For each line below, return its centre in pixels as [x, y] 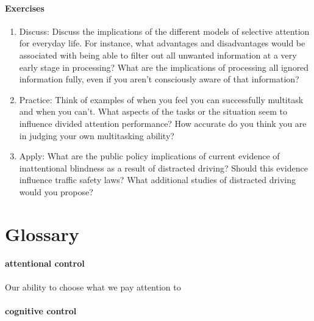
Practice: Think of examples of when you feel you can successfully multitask [161, 99]
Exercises [25, 8]
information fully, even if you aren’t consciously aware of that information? [159, 79]
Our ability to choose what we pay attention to [93, 287]
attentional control [45, 263]
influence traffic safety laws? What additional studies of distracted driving [157, 180]
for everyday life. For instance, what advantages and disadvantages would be [162, 43]
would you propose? [56, 191]
